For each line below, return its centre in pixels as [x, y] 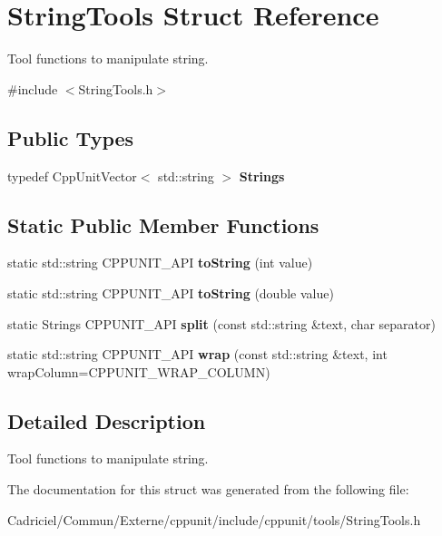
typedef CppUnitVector [72, 175]
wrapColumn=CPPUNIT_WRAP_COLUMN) [139, 371]
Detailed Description [107, 420]
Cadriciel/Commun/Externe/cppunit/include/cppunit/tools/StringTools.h [214, 519]
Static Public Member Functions [163, 224]
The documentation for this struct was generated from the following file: [208, 489]
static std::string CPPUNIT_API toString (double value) [171, 292]
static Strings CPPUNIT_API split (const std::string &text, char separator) [221, 323]
